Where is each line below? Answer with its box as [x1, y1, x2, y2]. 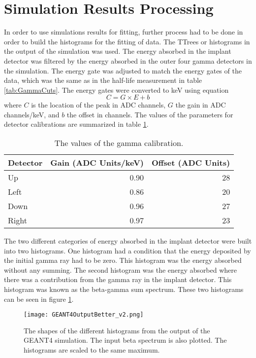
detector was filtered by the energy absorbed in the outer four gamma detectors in [4, 55, 252, 66]
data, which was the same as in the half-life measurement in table [4, 75, 202, 85]
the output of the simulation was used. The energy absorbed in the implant [4, 46, 231, 56]
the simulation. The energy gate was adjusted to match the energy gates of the [4, 65, 242, 75]
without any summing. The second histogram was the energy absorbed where [4, 264, 237, 275]
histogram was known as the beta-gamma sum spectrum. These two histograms [4, 284, 244, 294]
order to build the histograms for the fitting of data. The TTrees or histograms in [4, 36, 250, 46]
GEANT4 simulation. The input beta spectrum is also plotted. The [24, 335, 227, 345]
